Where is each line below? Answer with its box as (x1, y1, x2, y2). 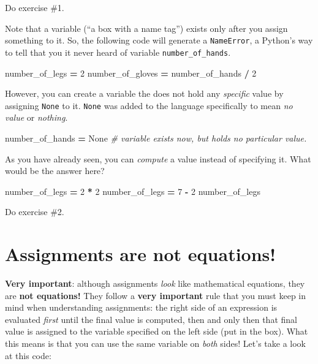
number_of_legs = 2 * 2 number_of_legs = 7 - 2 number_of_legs (5, 184, 260, 197)
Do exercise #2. (5, 205, 64, 218)
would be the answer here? (5, 164, 105, 177)
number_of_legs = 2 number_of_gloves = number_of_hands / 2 (5, 66, 257, 79)
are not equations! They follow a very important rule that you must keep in (5, 289, 306, 301)
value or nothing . (5, 111, 68, 124)
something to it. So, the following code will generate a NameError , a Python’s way (5, 34, 313, 47)
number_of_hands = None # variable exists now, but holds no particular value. (5, 131, 307, 144)
